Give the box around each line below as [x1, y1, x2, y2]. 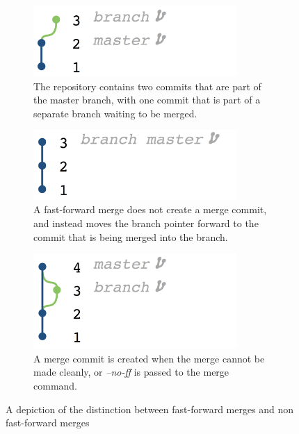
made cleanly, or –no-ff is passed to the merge [33, 365, 229, 379]
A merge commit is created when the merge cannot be [33, 351, 265, 365]
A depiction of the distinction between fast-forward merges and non [6, 401, 294, 416]
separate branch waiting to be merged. [33, 106, 197, 120]
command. [33, 378, 77, 392]
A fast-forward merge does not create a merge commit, [33, 202, 267, 217]
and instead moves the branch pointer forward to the [33, 215, 259, 230]
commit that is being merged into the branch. [33, 229, 228, 244]
